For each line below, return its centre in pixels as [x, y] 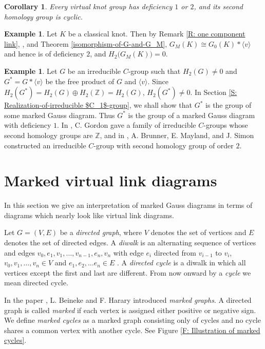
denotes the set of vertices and [198, 232]
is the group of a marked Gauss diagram [192, 115]
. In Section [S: [214, 92]
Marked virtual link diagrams [111, 180]
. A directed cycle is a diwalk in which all [181, 263]
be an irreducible [94, 71]
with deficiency [28, 125]
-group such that [154, 71]
